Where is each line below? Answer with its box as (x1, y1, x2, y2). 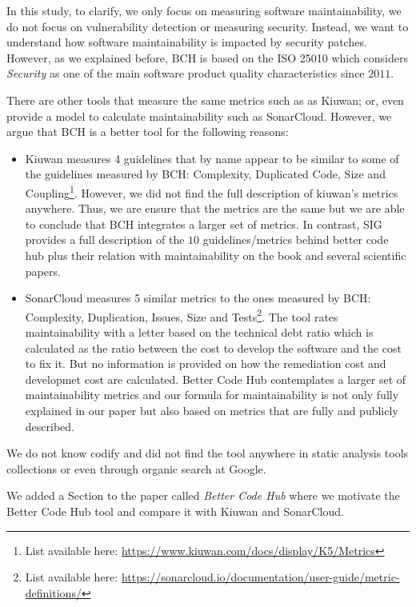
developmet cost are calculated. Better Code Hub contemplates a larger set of (25, 370, 406, 387)
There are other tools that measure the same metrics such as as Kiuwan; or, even (6, 91, 404, 108)
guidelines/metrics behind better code (202, 231, 389, 248)
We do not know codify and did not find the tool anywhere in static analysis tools (6, 445, 409, 461)
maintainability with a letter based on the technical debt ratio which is (25, 324, 374, 340)
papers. (25, 262, 61, 279)
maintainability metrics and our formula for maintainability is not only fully (25, 386, 399, 403)
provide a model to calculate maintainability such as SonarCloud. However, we (6, 107, 392, 124)
